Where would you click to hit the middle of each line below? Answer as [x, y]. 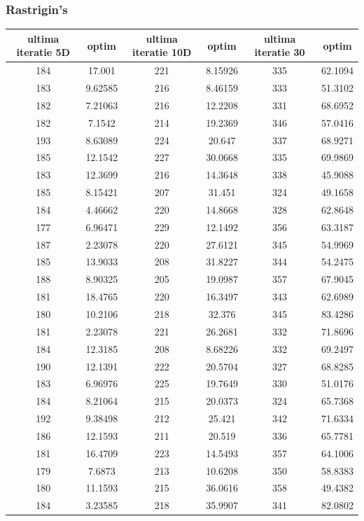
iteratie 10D [162, 52]
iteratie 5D [43, 52]
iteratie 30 [280, 52]
